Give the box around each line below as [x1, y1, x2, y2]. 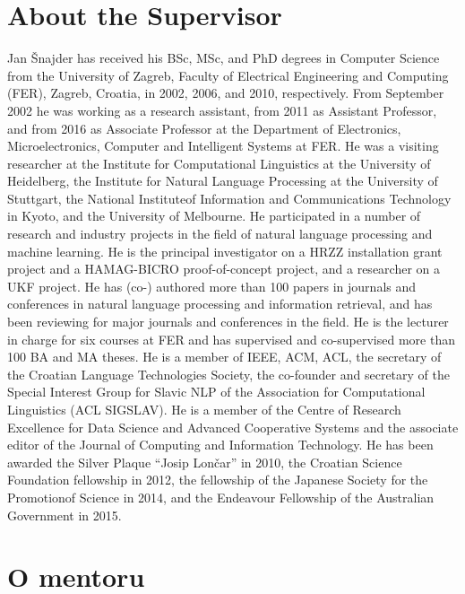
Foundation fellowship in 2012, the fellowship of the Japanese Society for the [7, 470, 428, 489]
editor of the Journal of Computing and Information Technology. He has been [7, 435, 434, 454]
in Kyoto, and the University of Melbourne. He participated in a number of [7, 206, 421, 225]
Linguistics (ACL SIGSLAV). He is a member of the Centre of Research [7, 400, 401, 418]
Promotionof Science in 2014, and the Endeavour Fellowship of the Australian [7, 487, 435, 506]
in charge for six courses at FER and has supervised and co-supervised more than [7, 329, 455, 348]
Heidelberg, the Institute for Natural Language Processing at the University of [7, 171, 438, 190]
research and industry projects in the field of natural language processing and [7, 224, 433, 243]
